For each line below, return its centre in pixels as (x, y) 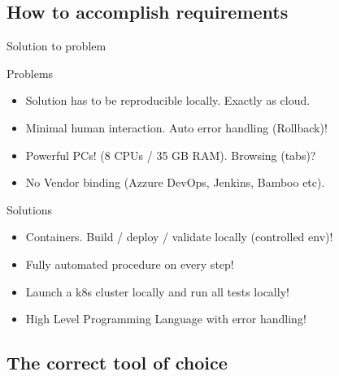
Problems (30, 73)
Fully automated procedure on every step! (130, 264)
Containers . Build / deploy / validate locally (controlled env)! (179, 237)
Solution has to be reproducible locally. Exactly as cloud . (168, 100)
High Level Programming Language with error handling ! (166, 319)
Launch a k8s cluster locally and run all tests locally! (157, 291)
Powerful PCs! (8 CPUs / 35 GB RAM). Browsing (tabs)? (171, 155)
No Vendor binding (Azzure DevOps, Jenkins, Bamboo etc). (175, 182)
